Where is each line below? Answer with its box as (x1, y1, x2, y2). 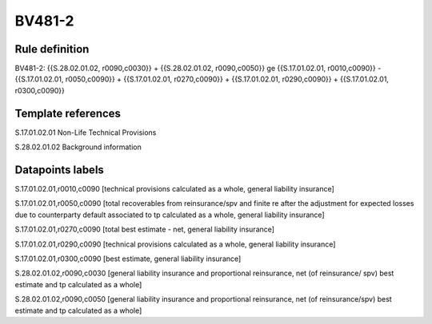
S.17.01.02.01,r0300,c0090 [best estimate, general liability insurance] (14, 254, 242, 263)
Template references (14, 106, 122, 120)
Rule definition (14, 42, 90, 56)
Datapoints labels (14, 163, 104, 176)
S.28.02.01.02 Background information (14, 142, 142, 152)
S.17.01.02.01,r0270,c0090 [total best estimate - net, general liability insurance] (14, 224, 275, 235)
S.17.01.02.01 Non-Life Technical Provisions (14, 128, 157, 137)
